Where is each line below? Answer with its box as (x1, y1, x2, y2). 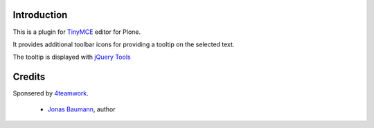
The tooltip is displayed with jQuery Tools (12, 53, 131, 62)
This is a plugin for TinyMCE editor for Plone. (12, 28, 141, 36)
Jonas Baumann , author (47, 104, 116, 113)
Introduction (12, 9, 68, 21)
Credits (12, 71, 46, 83)
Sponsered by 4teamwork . (12, 89, 89, 98)
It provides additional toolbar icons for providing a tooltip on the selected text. (12, 40, 235, 48)
